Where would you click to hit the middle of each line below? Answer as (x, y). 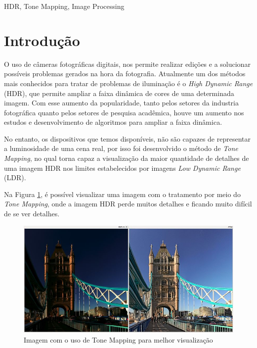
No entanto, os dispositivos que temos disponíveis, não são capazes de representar (127, 138)
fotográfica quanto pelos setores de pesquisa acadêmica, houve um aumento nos (124, 112)
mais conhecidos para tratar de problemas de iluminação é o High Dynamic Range (128, 83)
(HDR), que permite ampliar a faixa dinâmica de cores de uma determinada (119, 93)
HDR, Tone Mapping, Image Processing (64, 6)
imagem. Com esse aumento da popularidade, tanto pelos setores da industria (122, 103)
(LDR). (15, 177)
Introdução (42, 40)
